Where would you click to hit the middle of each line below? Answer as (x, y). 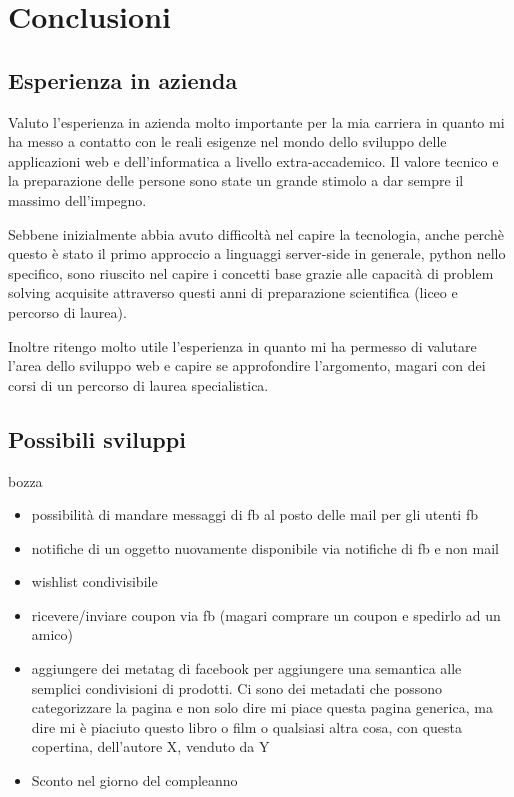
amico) (52, 634)
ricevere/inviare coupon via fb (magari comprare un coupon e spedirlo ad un (266, 614)
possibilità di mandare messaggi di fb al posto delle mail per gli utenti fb (254, 514)
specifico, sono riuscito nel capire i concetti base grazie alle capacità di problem (251, 272)
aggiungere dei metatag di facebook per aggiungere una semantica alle (246, 668)
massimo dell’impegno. (77, 199)
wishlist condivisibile (94, 581)
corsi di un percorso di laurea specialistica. (138, 384)
